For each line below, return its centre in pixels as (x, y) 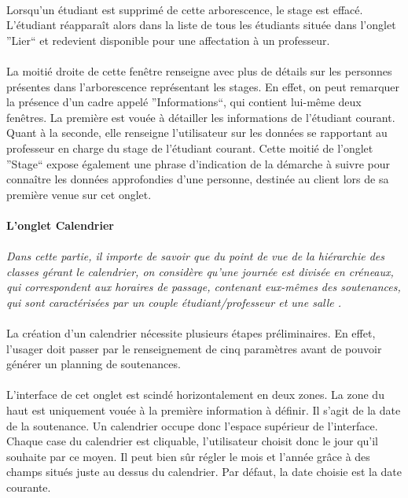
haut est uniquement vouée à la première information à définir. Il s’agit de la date (204, 410)
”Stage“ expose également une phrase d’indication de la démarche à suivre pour (198, 163)
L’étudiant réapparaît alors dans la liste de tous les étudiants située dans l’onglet (201, 25)
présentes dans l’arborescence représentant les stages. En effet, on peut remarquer (203, 86)
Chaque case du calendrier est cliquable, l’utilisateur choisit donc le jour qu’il (192, 441)
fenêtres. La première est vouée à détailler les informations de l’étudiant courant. (201, 117)
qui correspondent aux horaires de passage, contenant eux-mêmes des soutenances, (204, 287)
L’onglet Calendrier (60, 225)
